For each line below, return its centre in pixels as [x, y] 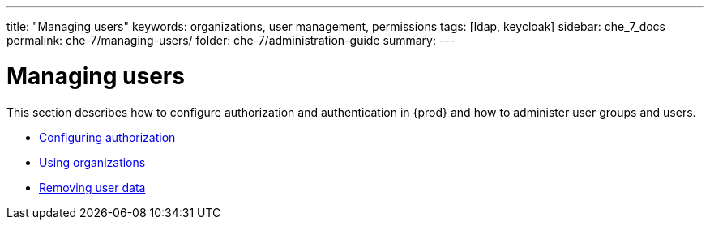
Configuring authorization [107, 137]
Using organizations [92, 162]
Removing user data [92, 187]
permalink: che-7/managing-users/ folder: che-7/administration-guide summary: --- [231, 40]
